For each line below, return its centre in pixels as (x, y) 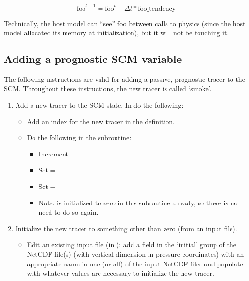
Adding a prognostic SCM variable (93, 59)
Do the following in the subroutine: (79, 137)
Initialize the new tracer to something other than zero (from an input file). (126, 228)
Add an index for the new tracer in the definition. (101, 121)
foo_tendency (157, 8)
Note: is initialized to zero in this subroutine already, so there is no (138, 202)
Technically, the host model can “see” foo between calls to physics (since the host (125, 23)
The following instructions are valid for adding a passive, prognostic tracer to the (124, 79)
